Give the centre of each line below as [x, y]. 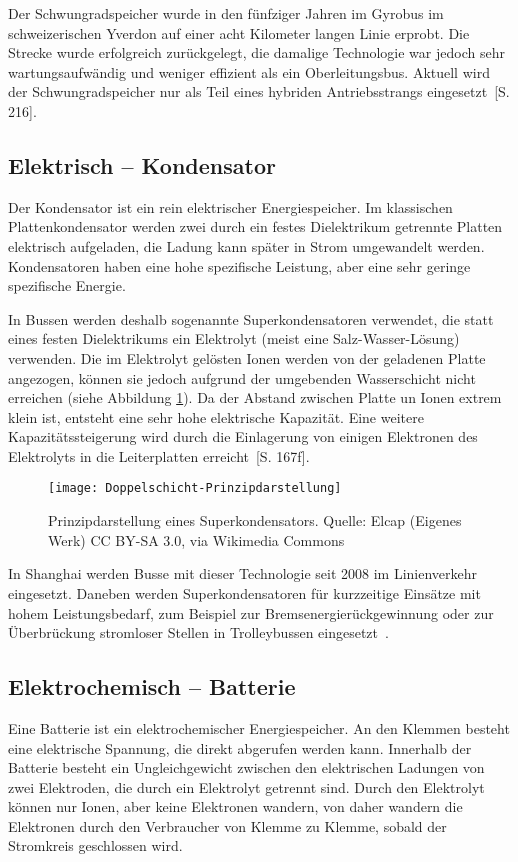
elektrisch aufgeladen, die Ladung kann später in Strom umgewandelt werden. [246, 245]
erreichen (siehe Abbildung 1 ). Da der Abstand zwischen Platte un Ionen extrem [255, 397]
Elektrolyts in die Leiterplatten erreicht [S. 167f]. [159, 455]
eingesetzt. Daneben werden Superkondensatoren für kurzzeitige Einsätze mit [244, 592]
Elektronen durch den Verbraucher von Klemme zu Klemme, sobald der [227, 825]
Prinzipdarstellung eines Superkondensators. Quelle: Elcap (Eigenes [255, 520]
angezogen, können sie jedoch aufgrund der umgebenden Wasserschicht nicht [242, 377]
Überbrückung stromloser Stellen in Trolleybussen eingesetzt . [198, 632]
